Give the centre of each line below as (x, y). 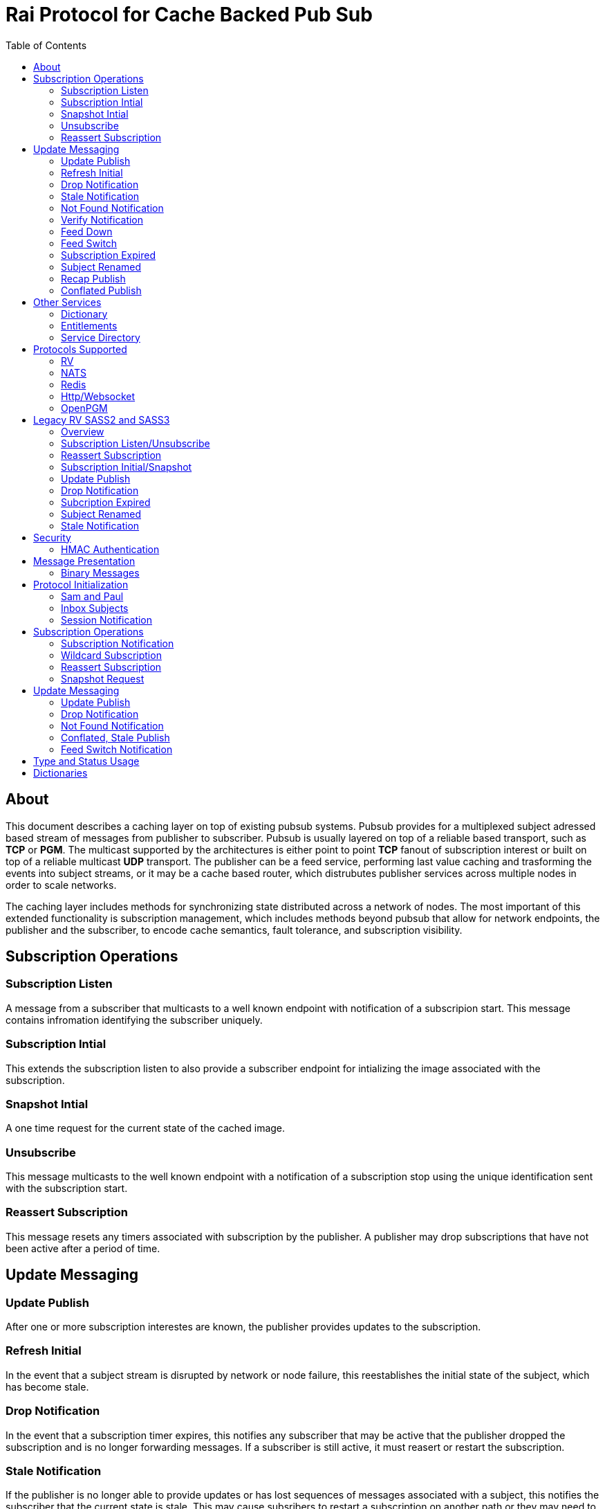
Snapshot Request (103, 678)
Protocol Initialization (81, 584)
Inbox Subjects (95, 608)
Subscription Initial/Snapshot (127, 467)
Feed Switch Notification (117, 749)
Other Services (67, 302)
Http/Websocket (98, 396)
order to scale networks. (61, 885)
